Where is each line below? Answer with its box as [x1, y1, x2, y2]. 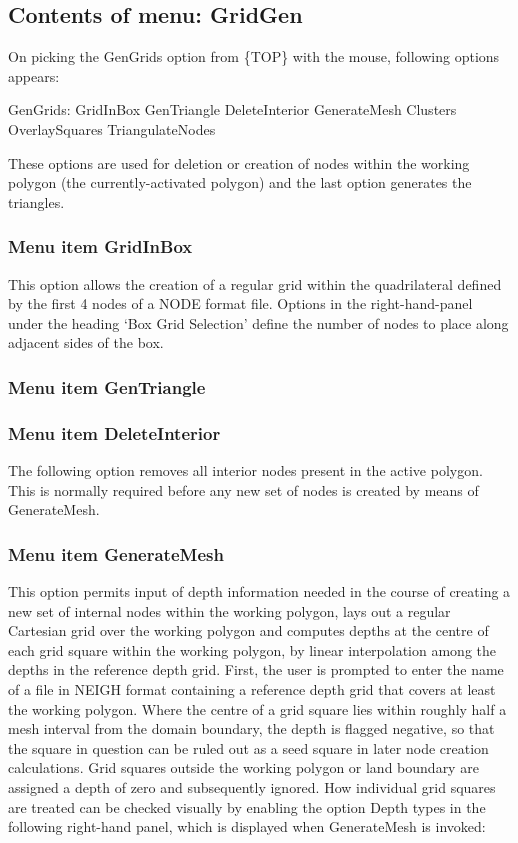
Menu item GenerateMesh [8, 541, 224, 566]
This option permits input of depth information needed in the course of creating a [8, 581, 511, 602]
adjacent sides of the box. [8, 332, 164, 353]
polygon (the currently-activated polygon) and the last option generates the [8, 172, 472, 193]
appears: [8, 65, 60, 86]
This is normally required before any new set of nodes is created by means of [8, 479, 479, 500]
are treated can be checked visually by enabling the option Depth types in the [8, 796, 486, 817]
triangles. [8, 191, 65, 212]
